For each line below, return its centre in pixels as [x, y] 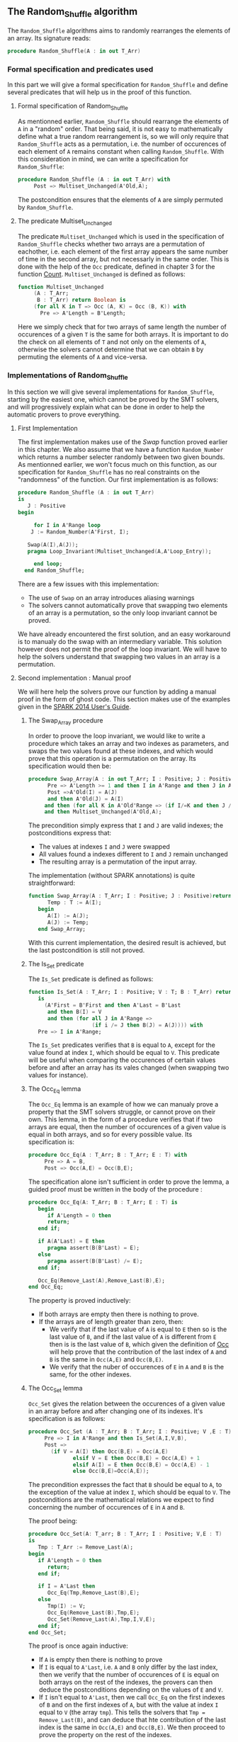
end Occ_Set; [47, 1632]
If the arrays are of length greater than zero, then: [111, 1322]
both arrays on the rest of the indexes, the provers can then [126, 1682]
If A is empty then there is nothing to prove [101, 1660]
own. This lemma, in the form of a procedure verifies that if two [120, 1119]
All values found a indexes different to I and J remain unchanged [133, 854]
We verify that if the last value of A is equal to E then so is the [138, 1329]
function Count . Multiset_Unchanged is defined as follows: [101, 274]
